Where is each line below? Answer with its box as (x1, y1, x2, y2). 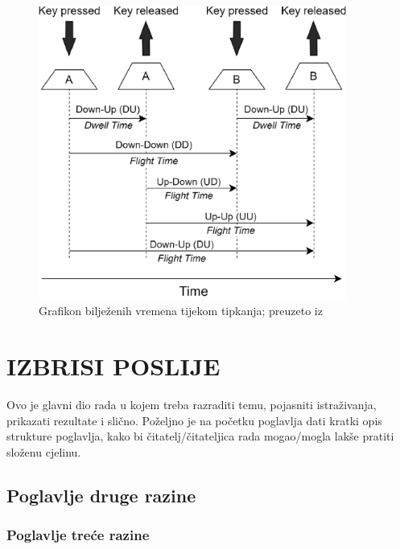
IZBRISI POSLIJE (6, 350, 221, 383)
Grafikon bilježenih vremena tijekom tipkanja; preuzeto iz (39, 302, 323, 319)
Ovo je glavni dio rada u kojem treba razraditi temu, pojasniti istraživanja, (6, 396, 377, 413)
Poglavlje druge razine (6, 482, 196, 507)
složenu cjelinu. (6, 443, 81, 460)
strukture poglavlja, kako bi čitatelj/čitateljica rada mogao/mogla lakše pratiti (6, 428, 394, 445)
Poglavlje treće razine (6, 525, 150, 545)
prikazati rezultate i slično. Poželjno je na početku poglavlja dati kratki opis (6, 412, 382, 428)
